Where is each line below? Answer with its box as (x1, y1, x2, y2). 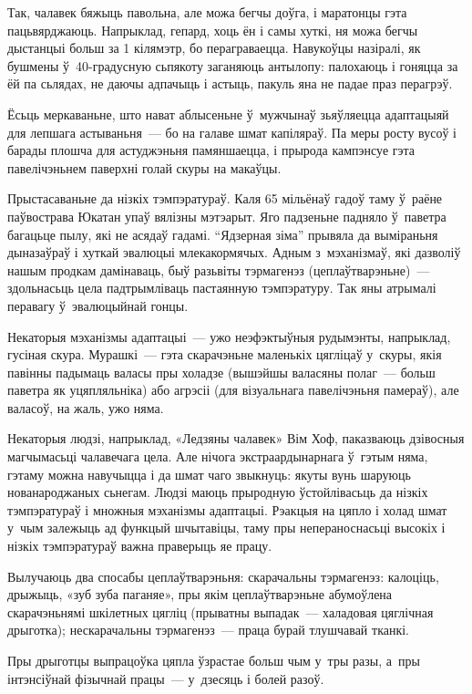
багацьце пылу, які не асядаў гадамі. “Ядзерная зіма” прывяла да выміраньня (7, 224, 438, 243)
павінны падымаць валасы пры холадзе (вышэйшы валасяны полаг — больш (7, 362, 436, 381)
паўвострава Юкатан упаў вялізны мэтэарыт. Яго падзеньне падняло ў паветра (7, 206, 446, 225)
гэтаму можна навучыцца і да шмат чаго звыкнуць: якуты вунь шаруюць (7, 464, 411, 483)
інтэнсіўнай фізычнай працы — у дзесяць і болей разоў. (7, 668, 324, 688)
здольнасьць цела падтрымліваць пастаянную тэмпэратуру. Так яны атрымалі (7, 278, 436, 297)
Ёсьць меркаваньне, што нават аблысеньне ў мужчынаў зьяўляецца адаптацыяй (7, 104, 449, 123)
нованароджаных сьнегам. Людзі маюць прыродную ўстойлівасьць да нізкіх (7, 482, 428, 502)
